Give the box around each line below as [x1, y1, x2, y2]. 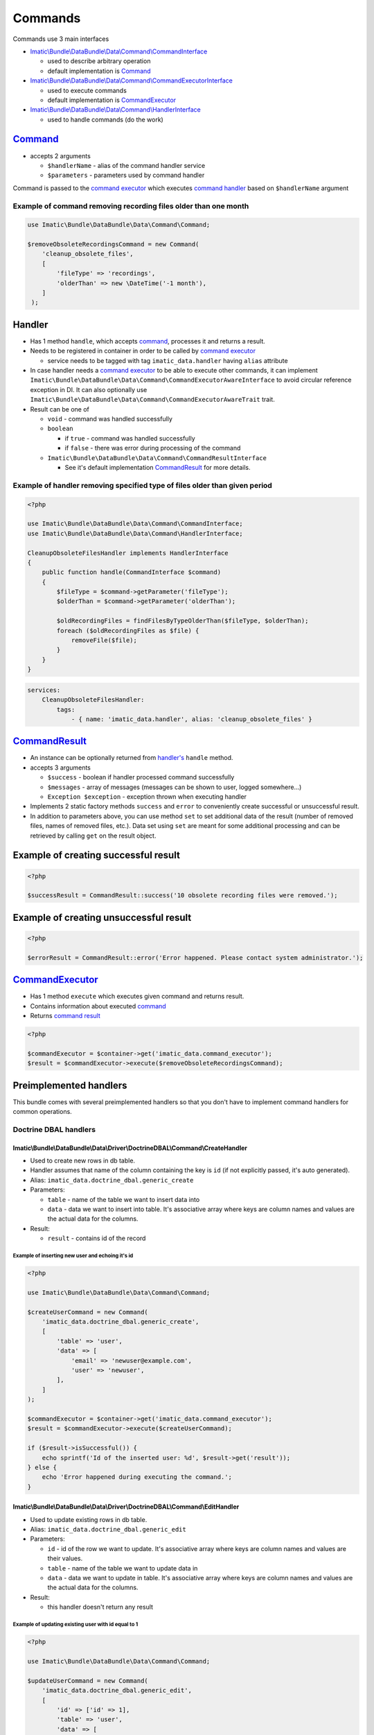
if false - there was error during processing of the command [64, 444, 241, 452]
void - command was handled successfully [47, 415, 173, 423]
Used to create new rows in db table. [30, 1156, 135, 1165]
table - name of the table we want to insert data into [47, 1195, 200, 1203]
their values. [47, 1555, 83, 1563]
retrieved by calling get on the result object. [30, 831, 157, 840]
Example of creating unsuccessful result [12, 911, 192, 923]
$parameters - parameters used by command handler [47, 171, 205, 180]
